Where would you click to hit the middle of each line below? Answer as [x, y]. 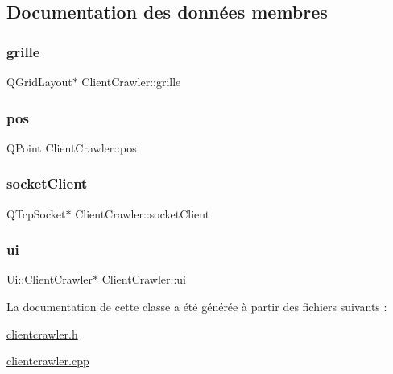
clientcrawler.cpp [48, 361]
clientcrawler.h [42, 333]
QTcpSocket [36, 213]
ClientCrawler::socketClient [143, 213]
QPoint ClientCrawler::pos [72, 147]
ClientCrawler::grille [131, 81]
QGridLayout [39, 81]
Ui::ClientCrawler [50, 279]
